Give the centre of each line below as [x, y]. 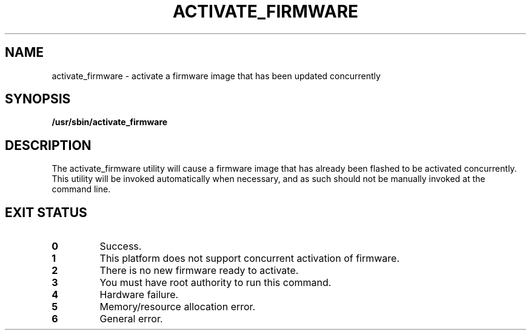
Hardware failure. [139, 295]
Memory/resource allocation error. [178, 307]
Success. [121, 246]
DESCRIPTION [48, 145]
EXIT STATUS [46, 212]
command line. [81, 189]
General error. [131, 319]
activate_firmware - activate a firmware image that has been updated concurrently [216, 76]
